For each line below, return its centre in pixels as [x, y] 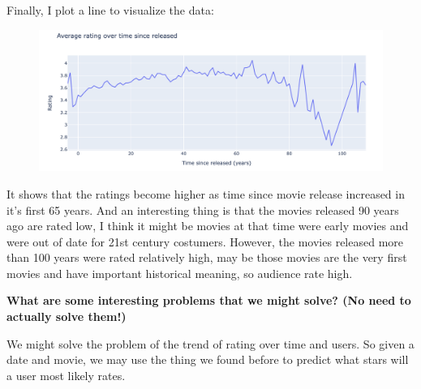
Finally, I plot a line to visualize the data [109, 10]
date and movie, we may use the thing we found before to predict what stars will [208, 359]
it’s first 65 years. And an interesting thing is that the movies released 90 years [203, 209]
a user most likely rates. [66, 375]
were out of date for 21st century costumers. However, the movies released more [205, 241]
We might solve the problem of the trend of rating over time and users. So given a [210, 343]
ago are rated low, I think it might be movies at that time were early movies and [208, 226]
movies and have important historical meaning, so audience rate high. [180, 273]
